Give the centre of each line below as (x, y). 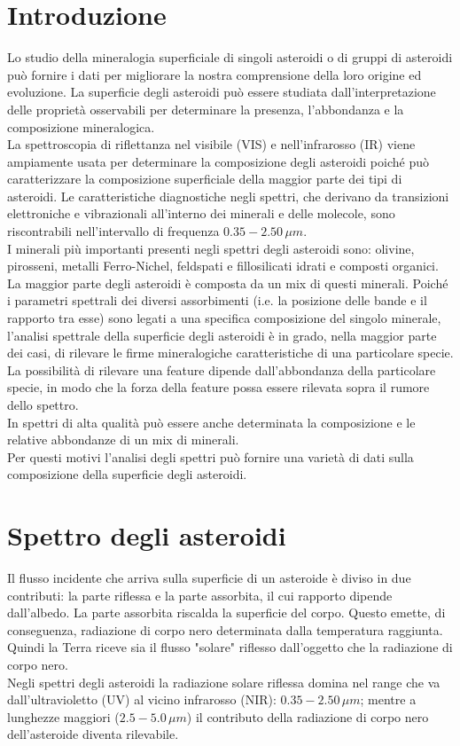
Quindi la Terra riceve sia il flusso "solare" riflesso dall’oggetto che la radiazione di (230, 647)
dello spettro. (43, 404)
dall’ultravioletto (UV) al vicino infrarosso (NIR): (142, 699)
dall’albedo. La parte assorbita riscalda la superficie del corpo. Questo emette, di (226, 613)
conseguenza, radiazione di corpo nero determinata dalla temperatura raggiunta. (225, 629)
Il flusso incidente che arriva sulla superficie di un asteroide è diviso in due (209, 578)
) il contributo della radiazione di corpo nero (308, 716)
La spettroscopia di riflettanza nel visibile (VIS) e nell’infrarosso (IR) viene (211, 144)
